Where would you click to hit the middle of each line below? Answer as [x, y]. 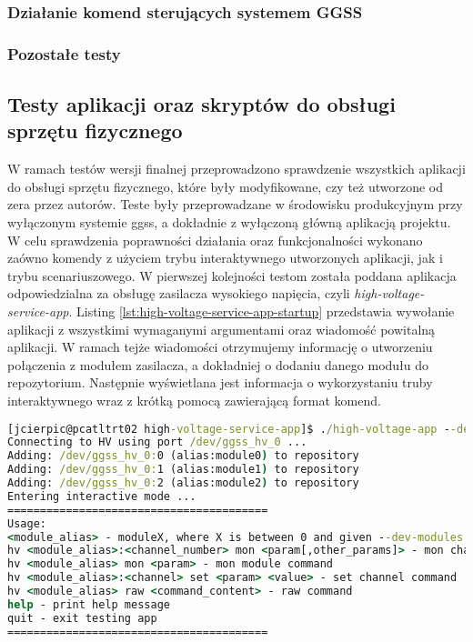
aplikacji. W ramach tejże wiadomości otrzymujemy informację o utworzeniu [220, 347]
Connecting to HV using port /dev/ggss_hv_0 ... [157, 442]
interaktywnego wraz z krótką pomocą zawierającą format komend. [194, 400]
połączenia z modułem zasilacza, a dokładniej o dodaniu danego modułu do [218, 364]
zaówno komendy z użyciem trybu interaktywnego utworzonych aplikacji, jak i [225, 258]
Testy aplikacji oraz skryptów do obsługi [201, 104]
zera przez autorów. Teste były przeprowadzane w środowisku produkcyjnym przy [235, 204]
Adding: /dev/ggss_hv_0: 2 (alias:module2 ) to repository [183, 483]
